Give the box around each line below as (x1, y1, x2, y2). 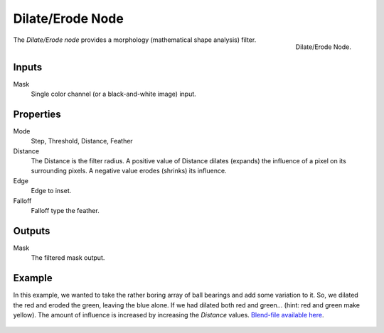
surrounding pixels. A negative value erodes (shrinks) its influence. (31, 167, 227, 175)
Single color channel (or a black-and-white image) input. (31, 89, 197, 99)
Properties (13, 108, 61, 120)
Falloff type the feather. (31, 207, 100, 215)
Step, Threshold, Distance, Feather (31, 137, 133, 146)
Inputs (13, 61, 43, 73)
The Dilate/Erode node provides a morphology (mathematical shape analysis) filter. (13, 36, 257, 44)
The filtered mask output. (31, 253, 105, 262)
